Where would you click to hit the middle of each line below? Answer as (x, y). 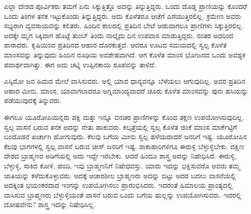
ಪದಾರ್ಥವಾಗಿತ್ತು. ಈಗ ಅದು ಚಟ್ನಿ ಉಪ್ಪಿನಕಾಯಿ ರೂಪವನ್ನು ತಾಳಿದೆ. (80, 64)
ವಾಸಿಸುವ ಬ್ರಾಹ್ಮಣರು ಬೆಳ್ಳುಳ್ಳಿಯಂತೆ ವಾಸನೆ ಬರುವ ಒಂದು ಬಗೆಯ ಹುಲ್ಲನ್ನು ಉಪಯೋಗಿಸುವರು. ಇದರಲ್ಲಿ (123, 194)
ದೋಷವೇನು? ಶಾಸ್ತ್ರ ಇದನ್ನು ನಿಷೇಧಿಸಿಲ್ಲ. (50, 204)
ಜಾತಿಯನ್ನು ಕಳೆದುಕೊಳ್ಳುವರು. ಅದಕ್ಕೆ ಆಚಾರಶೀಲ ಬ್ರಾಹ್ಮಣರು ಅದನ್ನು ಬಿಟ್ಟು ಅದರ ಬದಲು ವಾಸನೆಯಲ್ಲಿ (120, 175)
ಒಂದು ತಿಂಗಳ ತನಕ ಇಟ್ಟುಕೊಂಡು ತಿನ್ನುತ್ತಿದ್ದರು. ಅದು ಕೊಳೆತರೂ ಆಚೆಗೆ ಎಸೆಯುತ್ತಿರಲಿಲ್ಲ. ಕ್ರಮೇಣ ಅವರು (123, 16)
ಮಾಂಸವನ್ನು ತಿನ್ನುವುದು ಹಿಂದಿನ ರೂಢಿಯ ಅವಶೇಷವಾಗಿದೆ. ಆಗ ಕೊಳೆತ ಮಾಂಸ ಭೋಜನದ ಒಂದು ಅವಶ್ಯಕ (125, 54)
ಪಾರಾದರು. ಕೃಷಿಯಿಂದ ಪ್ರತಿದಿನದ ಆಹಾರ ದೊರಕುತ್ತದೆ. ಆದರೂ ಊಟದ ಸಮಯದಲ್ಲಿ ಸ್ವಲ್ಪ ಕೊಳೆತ (115, 45)
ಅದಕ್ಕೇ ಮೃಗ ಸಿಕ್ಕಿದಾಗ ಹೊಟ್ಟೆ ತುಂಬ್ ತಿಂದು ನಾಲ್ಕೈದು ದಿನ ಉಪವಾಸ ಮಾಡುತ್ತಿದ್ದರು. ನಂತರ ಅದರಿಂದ (119, 35)
